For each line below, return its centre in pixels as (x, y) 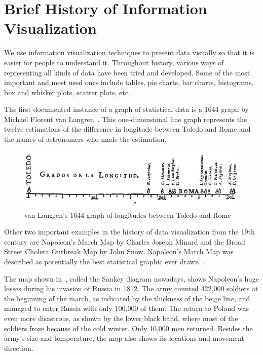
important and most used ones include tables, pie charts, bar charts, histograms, (129, 82)
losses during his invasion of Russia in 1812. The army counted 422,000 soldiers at (131, 288)
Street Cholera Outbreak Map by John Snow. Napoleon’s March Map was (119, 251)
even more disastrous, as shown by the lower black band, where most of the (121, 318)
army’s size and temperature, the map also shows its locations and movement (124, 338)
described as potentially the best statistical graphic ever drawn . (104, 261)
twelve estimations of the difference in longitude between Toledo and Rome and (127, 129)
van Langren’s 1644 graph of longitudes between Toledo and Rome (128, 214)
